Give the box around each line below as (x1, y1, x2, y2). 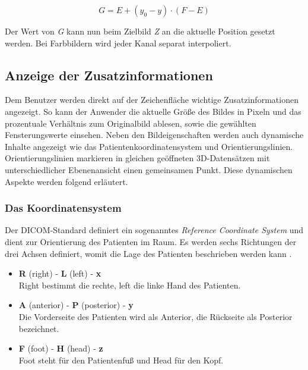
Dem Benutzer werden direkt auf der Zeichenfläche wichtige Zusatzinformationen (5, 93, 299, 106)
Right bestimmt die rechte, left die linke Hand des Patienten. (18, 278, 241, 291)
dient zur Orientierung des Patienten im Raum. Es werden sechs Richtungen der (5, 235, 297, 247)
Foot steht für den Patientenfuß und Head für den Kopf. (18, 353, 224, 366)
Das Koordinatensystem (5, 200, 122, 215)
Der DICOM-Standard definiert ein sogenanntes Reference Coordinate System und (5, 224, 304, 236)
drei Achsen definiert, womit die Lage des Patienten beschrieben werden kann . (5, 247, 292, 259)
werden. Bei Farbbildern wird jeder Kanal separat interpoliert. (5, 36, 231, 49)
